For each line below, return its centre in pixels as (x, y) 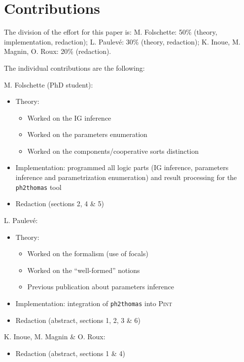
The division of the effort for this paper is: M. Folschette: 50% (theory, (111, 32)
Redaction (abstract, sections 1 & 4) (70, 353)
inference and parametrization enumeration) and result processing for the (126, 177)
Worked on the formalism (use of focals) (88, 253)
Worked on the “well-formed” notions (84, 270)
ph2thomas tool (38, 187)
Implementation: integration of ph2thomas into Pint (94, 303)
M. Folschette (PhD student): (49, 84)
